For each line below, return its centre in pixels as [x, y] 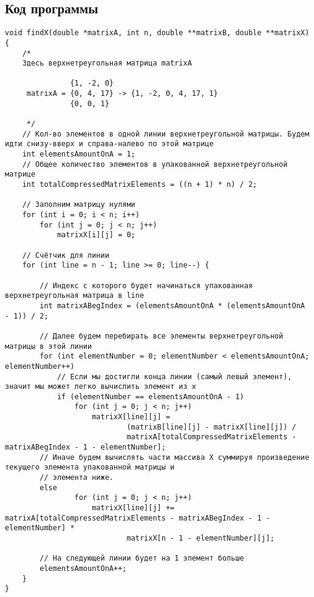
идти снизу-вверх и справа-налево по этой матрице [109, 144]
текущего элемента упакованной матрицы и [90, 467]
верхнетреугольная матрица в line [75, 296]
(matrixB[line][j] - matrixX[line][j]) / [211, 427]
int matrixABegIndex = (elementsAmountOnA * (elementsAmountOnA [172, 305]
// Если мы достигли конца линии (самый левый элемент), [174, 376]
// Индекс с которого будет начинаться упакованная [146, 285]
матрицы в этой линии [49, 346]
